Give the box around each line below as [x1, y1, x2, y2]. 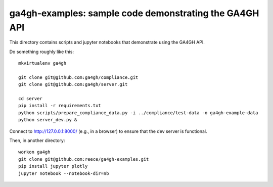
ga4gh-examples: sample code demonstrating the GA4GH [9, 8, 259, 19]
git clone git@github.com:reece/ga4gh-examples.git [18, 156, 149, 162]
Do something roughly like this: [9, 49, 74, 55]
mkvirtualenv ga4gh [18, 61, 67, 66]
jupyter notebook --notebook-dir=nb [18, 170, 109, 176]
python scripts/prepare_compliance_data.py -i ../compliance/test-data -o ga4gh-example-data [18, 110, 258, 116]
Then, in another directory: [9, 137, 65, 144]
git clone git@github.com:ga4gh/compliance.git [18, 74, 139, 80]
